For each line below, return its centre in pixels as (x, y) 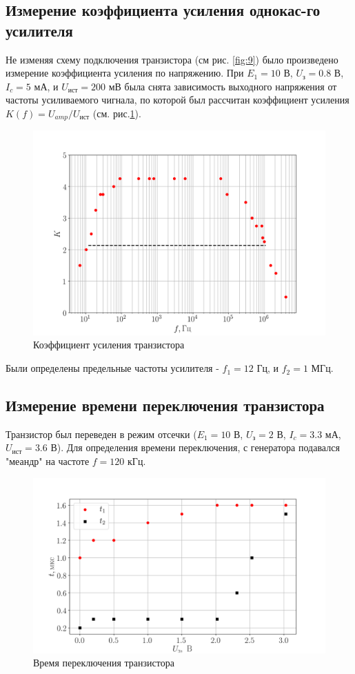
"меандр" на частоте (48, 461)
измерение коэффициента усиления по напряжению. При (125, 73)
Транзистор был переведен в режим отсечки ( (101, 434)
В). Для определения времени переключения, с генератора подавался (195, 447)
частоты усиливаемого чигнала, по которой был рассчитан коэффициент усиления (177, 100)
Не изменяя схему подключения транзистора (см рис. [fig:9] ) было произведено (172, 59)
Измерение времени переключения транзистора (165, 405)
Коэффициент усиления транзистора (109, 345)
